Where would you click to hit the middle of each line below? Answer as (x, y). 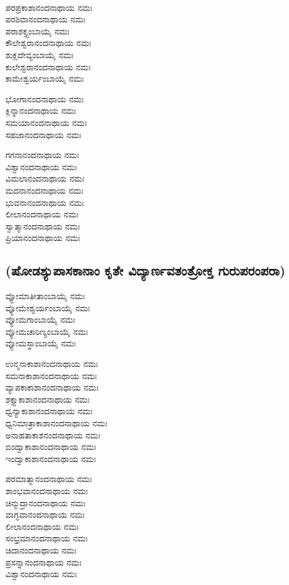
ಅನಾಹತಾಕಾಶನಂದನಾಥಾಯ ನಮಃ (53, 435)
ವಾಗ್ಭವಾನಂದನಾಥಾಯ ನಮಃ (45, 514)
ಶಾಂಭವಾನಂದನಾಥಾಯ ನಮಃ (47, 490)
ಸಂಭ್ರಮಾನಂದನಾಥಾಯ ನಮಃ (47, 538)
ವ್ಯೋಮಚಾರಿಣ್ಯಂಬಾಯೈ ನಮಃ (47, 331)
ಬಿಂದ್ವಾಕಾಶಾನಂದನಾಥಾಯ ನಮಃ (51, 447)
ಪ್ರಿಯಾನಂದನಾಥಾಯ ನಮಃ (43, 238)
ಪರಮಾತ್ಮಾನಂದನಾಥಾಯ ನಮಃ (49, 479)
